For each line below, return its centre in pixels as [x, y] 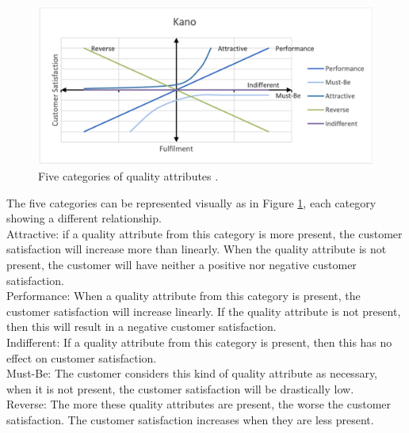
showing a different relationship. [84, 218]
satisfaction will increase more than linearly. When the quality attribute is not [197, 249]
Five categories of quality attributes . [128, 176]
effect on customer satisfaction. [82, 357]
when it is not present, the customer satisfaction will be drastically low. [180, 388]
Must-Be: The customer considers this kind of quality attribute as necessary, [192, 373]
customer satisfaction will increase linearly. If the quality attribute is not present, [204, 311]
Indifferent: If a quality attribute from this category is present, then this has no [199, 342]
